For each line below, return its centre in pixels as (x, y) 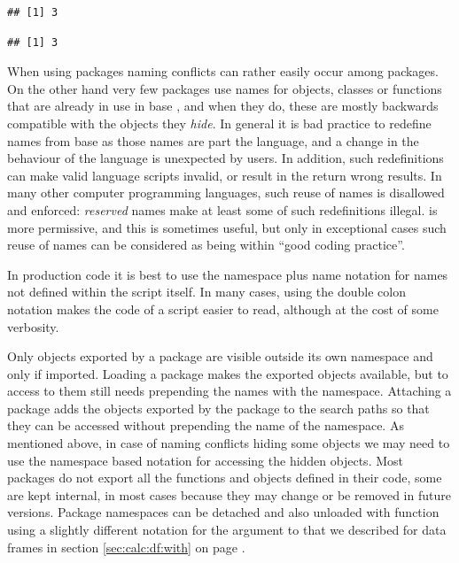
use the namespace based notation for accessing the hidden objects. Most (205, 460)
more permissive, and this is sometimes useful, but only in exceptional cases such (227, 227)
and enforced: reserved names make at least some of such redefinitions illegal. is (222, 209)
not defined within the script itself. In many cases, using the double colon (206, 292)
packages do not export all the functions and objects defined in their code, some (225, 478)
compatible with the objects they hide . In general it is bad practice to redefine (219, 123)
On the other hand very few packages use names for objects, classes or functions (225, 88)
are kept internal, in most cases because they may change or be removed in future (229, 494)
